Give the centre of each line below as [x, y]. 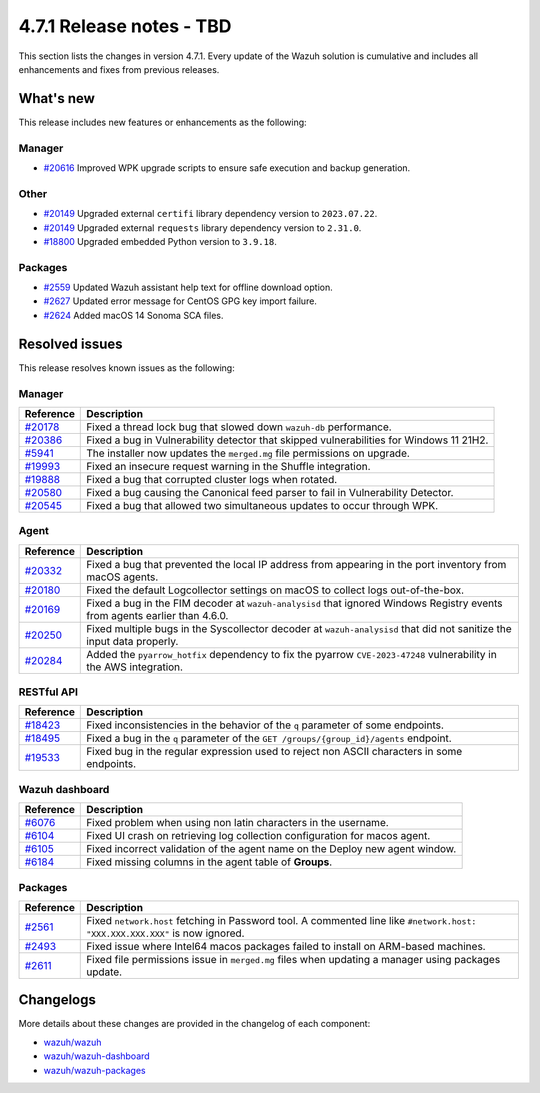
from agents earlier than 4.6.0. [157, 615]
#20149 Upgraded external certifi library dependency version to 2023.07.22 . [210, 214]
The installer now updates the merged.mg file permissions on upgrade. [248, 453]
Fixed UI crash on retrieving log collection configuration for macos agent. [258, 836]
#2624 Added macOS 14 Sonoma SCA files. [133, 315]
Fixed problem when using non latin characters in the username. [237, 823]
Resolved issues [71, 343]
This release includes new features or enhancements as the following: [162, 122]
